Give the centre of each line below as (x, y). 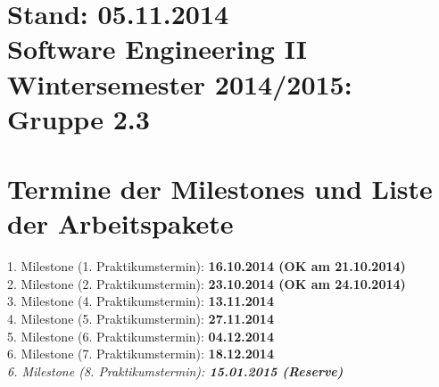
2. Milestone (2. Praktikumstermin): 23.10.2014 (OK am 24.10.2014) (207, 283)
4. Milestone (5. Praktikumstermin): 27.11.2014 (141, 319)
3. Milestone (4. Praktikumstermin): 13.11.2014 (141, 301)
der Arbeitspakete (120, 223)
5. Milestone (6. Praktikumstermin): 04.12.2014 (141, 336)
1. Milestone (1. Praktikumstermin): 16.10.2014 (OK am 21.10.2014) (207, 266)
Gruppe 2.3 (79, 118)
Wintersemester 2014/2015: (180, 83)
